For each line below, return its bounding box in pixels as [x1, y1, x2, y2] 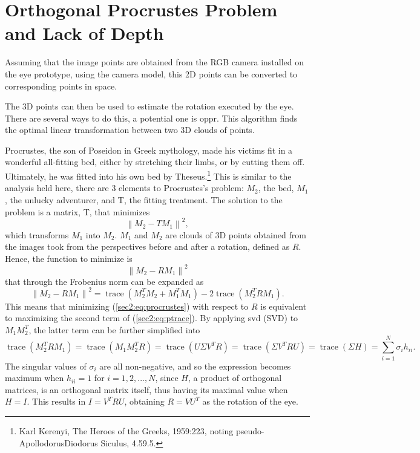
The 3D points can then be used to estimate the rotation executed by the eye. [5, 100, 294, 112]
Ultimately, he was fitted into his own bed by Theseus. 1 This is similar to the [5, 168, 292, 182]
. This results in [27, 395, 86, 408]
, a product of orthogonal [188, 371, 282, 384]
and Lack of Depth [5, 21, 164, 45]
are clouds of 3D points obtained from [165, 228, 306, 241]
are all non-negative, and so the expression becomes [99, 359, 291, 372]
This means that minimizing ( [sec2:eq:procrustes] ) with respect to [5, 299, 249, 312]
